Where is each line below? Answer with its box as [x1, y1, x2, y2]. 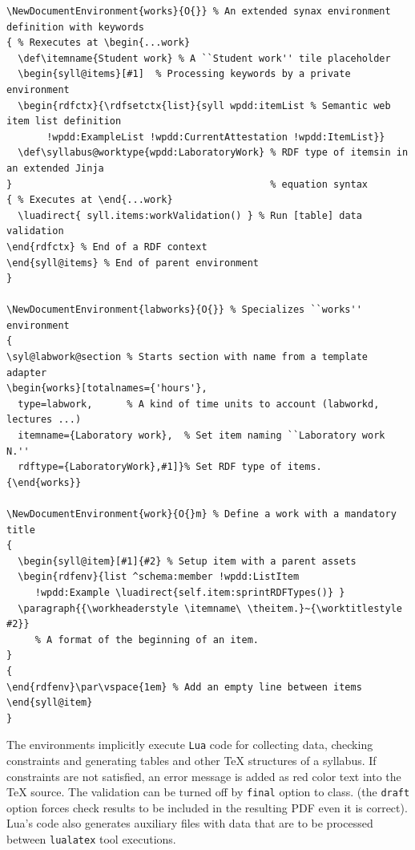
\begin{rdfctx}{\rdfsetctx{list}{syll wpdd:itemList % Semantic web [18, 99, 391, 111]
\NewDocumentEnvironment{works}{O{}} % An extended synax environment [6, 6, 391, 17]
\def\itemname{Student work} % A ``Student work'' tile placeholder [18, 52, 391, 64]
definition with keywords [6, 21, 144, 33]
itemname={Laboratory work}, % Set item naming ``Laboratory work [18, 430, 385, 442]
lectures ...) [6, 414, 82, 426]
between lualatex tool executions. [6, 831, 176, 847]
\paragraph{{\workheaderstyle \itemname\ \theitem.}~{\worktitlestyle [18, 602, 402, 614]
